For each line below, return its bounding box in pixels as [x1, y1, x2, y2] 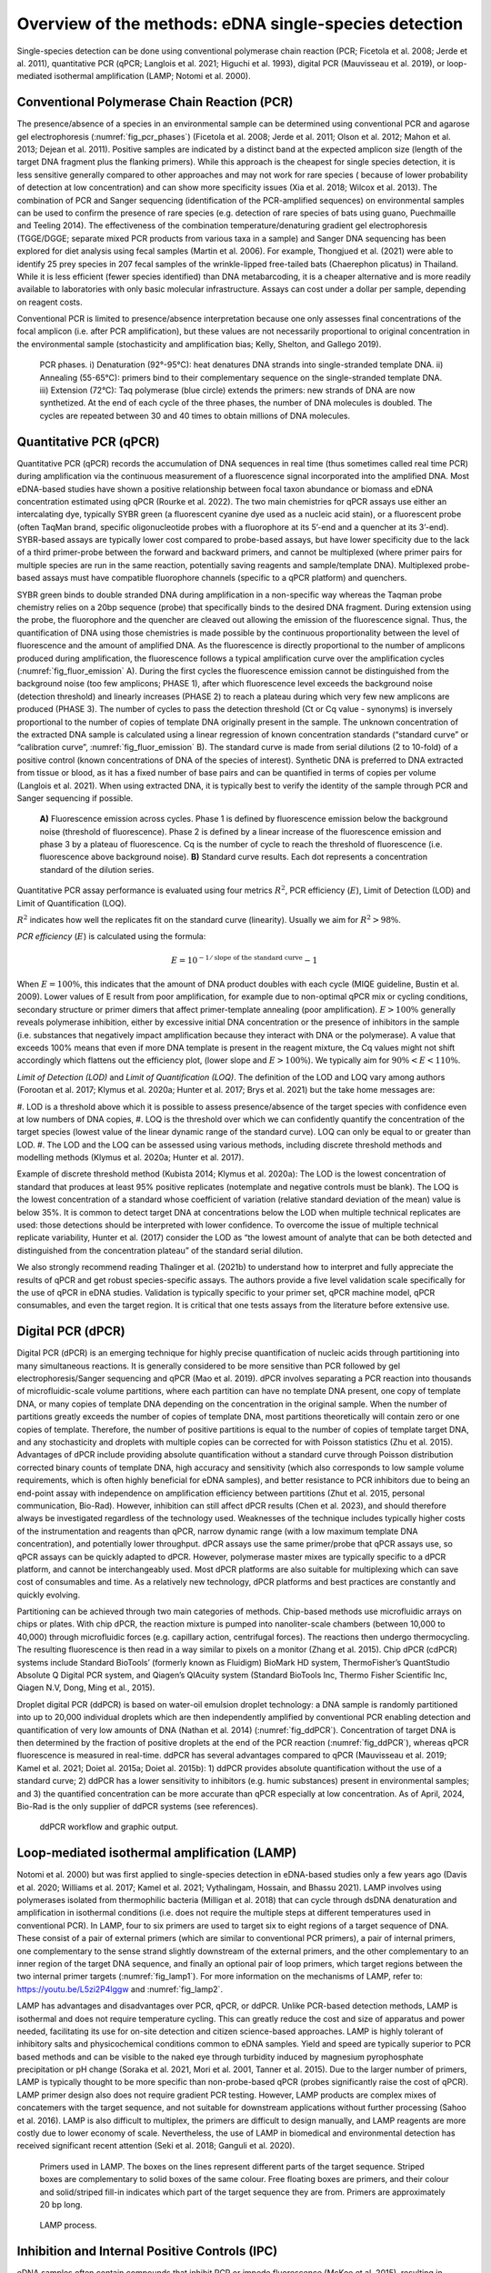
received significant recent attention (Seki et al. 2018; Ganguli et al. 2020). [16, 2140, 296, 2151]
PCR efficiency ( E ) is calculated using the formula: [16, 931, 206, 942]
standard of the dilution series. [39, 864, 155, 875]
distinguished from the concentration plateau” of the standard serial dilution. [16, 1245, 304, 1256]
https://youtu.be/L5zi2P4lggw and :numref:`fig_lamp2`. [16, 1983, 223, 1995]
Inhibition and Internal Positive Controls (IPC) [16, 2244, 278, 2259]
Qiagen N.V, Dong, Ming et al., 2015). [16, 1682, 155, 1693]
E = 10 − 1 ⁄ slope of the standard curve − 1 [171, 953, 318, 966]
